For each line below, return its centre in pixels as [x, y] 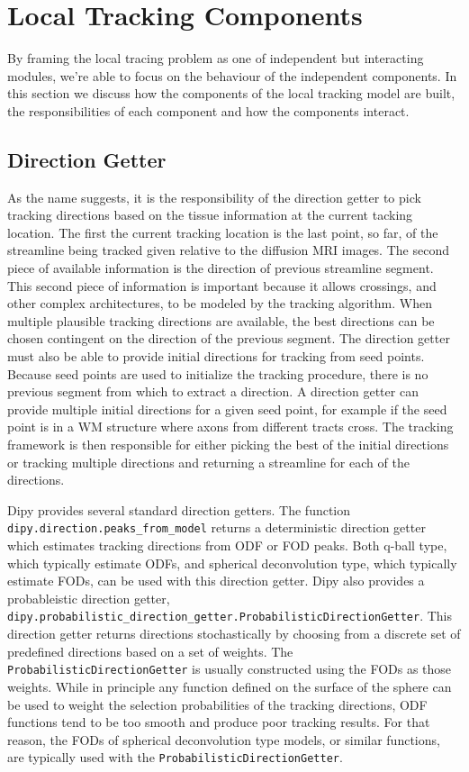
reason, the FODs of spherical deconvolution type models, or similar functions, [224, 739]
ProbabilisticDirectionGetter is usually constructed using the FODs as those [230, 669]
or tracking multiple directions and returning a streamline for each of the [208, 462]
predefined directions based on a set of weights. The [150, 651]
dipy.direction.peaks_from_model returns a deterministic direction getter [216, 527]
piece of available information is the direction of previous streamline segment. [221, 268]
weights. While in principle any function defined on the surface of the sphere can [230, 686]
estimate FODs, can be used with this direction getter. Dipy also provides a [216, 581]
